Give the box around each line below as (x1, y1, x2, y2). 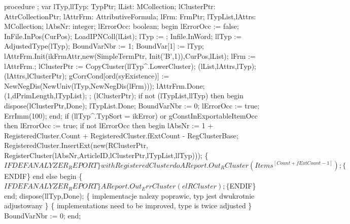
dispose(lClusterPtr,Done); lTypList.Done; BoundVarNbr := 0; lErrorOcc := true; (4, 100, 260, 110)
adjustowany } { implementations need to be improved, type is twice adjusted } (4, 200, 252, 211)
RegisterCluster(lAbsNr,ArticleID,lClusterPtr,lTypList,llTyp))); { (4, 150, 208, 160)
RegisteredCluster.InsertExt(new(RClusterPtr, (4, 140, 149, 151)
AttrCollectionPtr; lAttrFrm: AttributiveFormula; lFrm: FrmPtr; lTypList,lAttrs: (4, 11, 256, 21)
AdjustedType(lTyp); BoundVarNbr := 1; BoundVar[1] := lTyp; (4, 41, 204, 51)
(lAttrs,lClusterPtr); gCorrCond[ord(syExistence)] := (4, 70, 169, 81)
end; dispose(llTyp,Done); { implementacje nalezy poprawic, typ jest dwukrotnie (4, 190, 255, 201)
